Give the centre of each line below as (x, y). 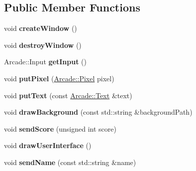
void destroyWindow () (43, 45)
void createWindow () (41, 28)
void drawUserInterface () (48, 145)
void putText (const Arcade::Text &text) (68, 95)
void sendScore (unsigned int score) (60, 128)
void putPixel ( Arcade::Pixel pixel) (59, 78)
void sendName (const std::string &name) (70, 162)
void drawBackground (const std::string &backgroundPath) (98, 112)
